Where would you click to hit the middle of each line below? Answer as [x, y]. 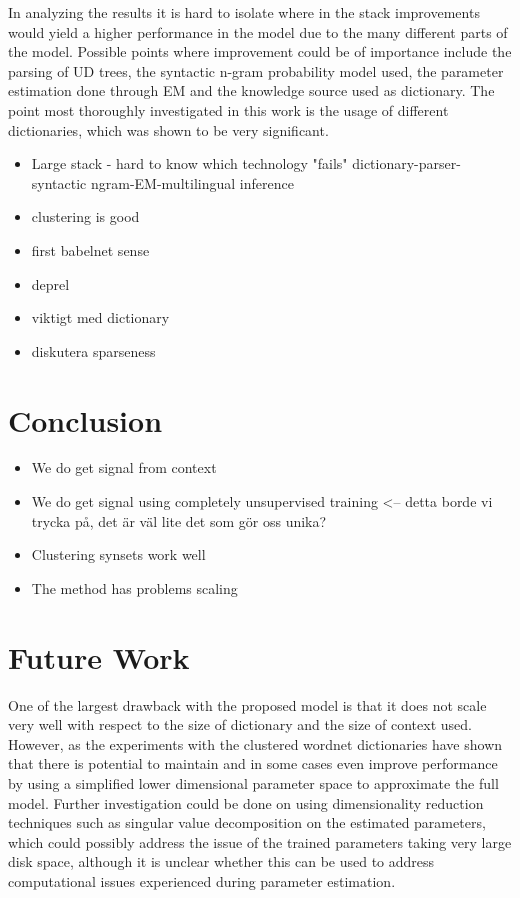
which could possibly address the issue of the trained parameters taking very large [260, 841]
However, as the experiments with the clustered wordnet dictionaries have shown [255, 743]
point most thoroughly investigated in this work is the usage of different [228, 109]
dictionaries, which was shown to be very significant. [168, 129]
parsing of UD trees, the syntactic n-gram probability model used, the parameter [256, 70]
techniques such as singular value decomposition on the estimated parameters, [247, 822]
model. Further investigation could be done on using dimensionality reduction [246, 802]
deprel [50, 283]
